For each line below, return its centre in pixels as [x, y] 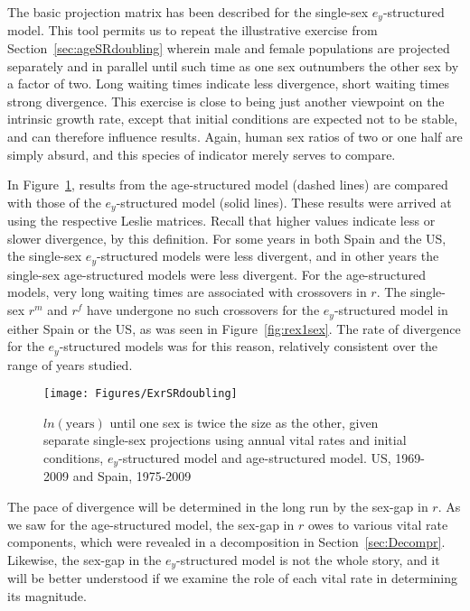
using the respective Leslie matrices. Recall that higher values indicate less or [221, 221]
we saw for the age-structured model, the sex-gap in [151, 524]
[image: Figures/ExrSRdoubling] [141, 394]
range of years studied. [70, 364]
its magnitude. [47, 595]
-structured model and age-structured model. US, [255, 458]
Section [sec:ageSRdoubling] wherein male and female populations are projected [229, 48]
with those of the [54, 202]
